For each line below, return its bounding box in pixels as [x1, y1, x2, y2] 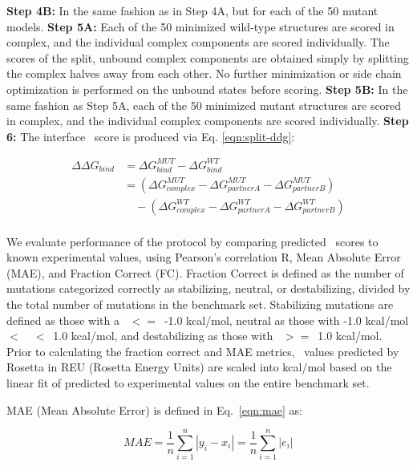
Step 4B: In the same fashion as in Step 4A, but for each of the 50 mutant [6, 2, 379, 18]
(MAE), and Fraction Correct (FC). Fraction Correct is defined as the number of [6, 264, 404, 281]
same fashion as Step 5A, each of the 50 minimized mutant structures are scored [6, 96, 402, 113]
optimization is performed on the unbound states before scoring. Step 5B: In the [6, 80, 408, 97]
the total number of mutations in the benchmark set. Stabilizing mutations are [6, 296, 394, 313]
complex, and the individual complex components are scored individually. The [6, 34, 390, 51]
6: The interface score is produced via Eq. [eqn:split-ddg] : [6, 128, 295, 144]
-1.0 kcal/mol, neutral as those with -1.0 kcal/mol [164, 311, 409, 328]
